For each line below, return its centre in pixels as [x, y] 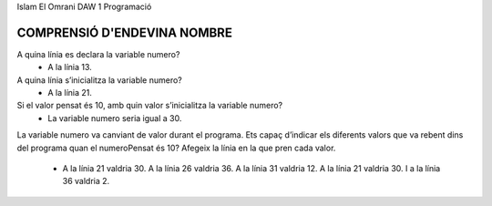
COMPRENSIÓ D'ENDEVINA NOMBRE [124, 32]
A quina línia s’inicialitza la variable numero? [99, 80]
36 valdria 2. [86, 181]
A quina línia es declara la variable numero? [98, 54]
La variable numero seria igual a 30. [115, 118]
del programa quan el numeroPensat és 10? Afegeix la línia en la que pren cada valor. [176, 148]
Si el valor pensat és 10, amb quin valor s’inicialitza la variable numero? [149, 106]
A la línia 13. [70, 67]
